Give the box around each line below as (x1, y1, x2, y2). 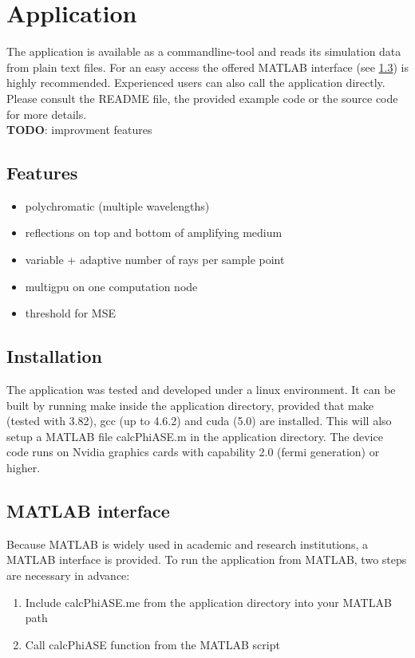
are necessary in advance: (6, 567, 130, 584)
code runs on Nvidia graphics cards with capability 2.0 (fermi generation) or (6, 443, 380, 460)
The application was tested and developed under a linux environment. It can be (6, 381, 396, 398)
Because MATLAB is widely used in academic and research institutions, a (6, 535, 368, 552)
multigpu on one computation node (25, 278, 198, 294)
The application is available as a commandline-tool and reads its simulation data (6, 43, 401, 60)
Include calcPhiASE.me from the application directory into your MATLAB (25, 593, 392, 610)
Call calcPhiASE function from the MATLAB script (25, 636, 280, 652)
